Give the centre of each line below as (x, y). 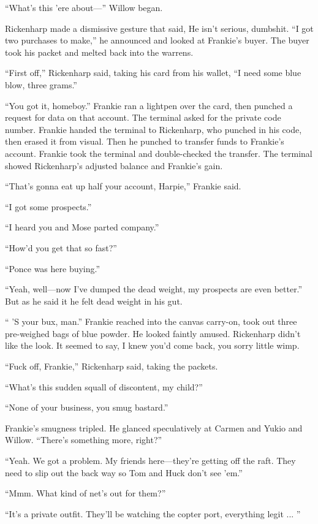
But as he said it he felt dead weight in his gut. (94, 301)
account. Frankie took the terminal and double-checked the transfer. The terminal (159, 153)
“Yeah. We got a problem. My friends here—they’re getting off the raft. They (150, 461)
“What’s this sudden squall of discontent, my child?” (104, 386)
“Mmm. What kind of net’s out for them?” (85, 493)
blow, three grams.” (41, 84)
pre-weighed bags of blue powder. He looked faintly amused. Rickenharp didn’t (153, 333)
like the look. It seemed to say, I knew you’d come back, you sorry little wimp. (152, 345)
